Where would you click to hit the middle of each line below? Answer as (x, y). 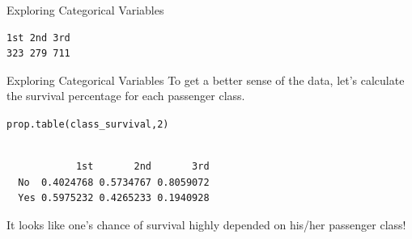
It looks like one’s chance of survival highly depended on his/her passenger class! (206, 224)
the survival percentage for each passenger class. (126, 96)
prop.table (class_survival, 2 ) (88, 124)
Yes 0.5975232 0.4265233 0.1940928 (114, 198)
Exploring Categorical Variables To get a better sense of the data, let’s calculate (206, 80)
